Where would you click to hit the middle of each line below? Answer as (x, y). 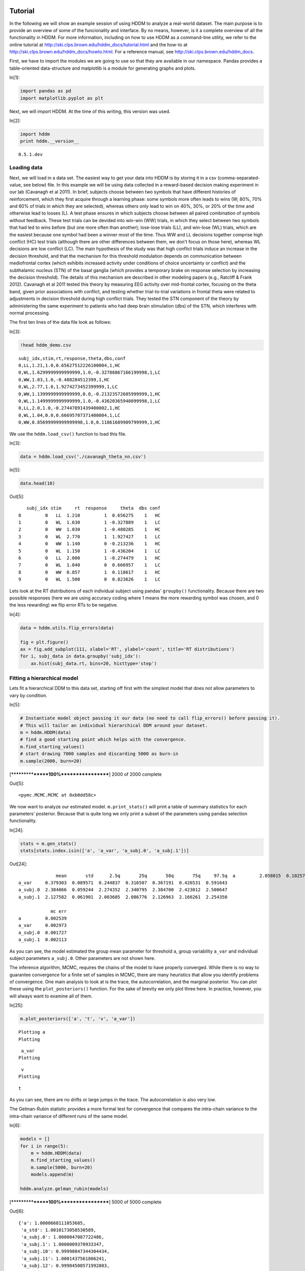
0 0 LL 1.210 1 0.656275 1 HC (89, 515)
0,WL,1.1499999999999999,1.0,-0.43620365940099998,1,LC (89, 401)
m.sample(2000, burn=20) (51, 761)
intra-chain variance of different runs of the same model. (69, 1116)
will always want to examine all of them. (51, 996)
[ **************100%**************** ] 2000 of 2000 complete (86, 774)
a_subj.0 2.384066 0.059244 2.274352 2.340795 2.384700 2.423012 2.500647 (123, 890)
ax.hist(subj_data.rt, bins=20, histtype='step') (94, 663)
